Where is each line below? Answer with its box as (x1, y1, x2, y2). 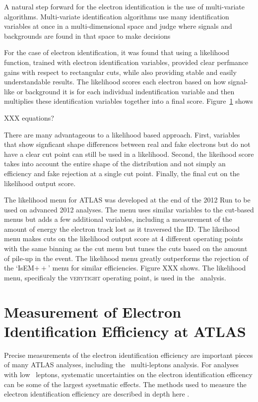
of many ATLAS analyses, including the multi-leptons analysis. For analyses (4, 359, 239, 370)
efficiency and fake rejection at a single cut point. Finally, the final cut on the (4, 168, 240, 178)
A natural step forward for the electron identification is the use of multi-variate (4, 1, 245, 11)
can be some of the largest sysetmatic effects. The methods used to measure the (4, 379, 247, 389)
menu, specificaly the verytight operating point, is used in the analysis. (4, 272, 226, 282)
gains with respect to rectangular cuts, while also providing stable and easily (4, 67, 237, 77)
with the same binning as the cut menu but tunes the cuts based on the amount (4, 243, 248, 254)
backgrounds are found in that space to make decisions (4, 30, 171, 41)
